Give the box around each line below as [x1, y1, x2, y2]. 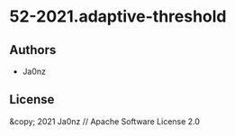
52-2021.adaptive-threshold [9, 6, 227, 27]
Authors [9, 42, 57, 58]
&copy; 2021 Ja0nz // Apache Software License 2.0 [9, 115, 201, 127]
